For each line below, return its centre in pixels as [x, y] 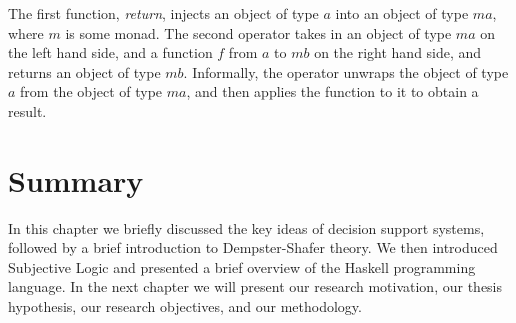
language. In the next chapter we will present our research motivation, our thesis [255, 286]
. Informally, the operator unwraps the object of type [346, 71]
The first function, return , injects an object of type [163, 13]
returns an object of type [84, 71]
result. [27, 110]
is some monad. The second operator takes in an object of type [258, 32]
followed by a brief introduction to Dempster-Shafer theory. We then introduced [253, 247]
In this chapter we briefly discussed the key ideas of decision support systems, [246, 227]
